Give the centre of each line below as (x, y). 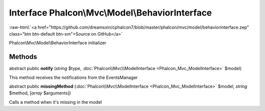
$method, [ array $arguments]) (40, 93)
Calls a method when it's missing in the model (55, 102)
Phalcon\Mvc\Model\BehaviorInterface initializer (58, 43)
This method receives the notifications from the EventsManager (73, 77)
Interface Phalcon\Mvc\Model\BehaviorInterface (110, 13)
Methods (23, 57)
